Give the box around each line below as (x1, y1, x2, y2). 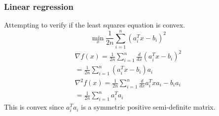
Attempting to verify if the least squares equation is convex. (4, 20, 185, 30)
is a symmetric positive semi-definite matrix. (81, 102, 216, 112)
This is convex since (4, 102, 64, 112)
